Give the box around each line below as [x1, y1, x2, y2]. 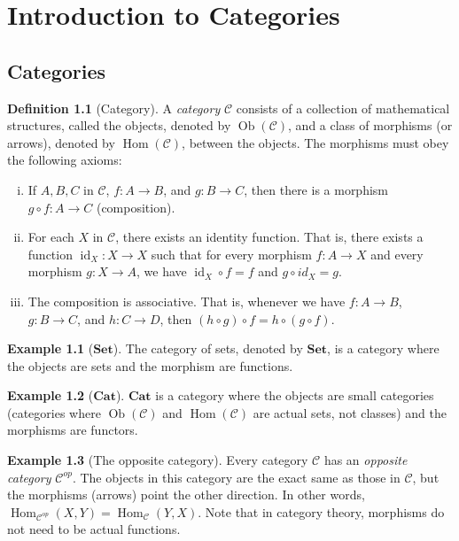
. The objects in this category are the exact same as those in [72, 468, 401, 486]
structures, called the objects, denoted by [7, 116, 231, 135]
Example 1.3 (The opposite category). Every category [7, 451, 308, 469]
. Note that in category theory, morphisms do [198, 502, 445, 521]
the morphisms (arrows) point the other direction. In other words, [7, 485, 365, 504]
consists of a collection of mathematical [236, 98, 450, 117]
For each [27, 228, 74, 246]
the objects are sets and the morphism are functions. [7, 356, 293, 375]
